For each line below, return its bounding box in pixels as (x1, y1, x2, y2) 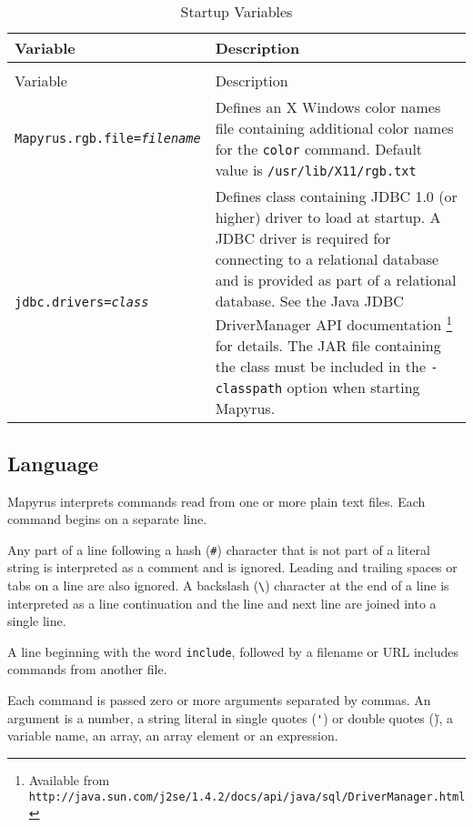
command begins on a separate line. (7, 509, 207, 529)
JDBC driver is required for (215, 227, 391, 248)
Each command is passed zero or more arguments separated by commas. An (7, 691, 431, 710)
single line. (7, 611, 66, 630)
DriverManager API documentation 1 (215, 311, 453, 336)
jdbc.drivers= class (15, 295, 149, 310)
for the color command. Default (215, 138, 423, 159)
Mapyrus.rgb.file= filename (15, 131, 201, 146)
